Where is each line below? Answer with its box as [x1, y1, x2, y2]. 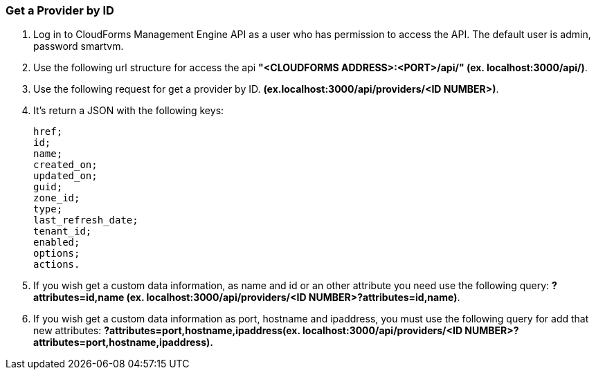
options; [33, 248, 80, 259]
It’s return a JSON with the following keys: [33, 104, 224, 117]
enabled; [33, 237, 80, 248]
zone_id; [33, 192, 80, 204]
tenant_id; [33, 226, 92, 237]
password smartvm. [33, 40, 124, 53]
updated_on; [33, 170, 98, 182]
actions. [33, 259, 80, 271]
